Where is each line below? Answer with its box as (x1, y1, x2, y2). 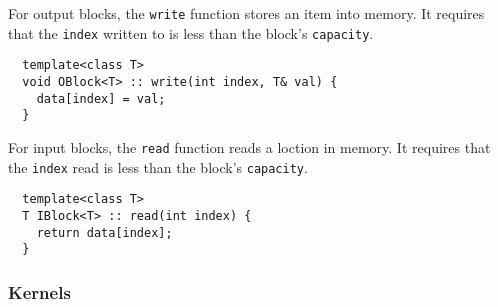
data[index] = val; (36, 91, 166, 106)
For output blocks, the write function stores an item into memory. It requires (8, 3, 485, 23)
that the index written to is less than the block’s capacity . (8, 22, 374, 43)
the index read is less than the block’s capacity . (8, 156, 308, 177)
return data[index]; (36, 225, 173, 240)
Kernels (8, 279, 71, 304)
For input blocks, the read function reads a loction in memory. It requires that (8, 136, 491, 157)
